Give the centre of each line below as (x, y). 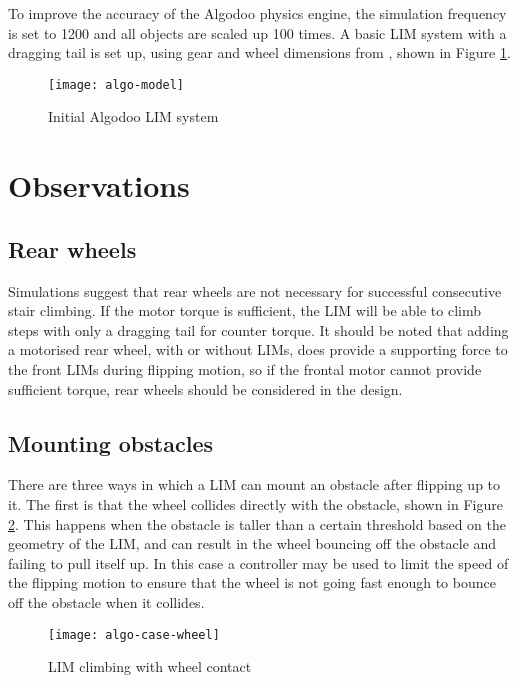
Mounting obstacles (110, 442)
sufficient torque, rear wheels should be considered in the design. (205, 388)
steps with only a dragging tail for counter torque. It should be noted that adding (258, 329)
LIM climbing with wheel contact (150, 666)
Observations (99, 185)
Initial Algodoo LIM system (133, 116)
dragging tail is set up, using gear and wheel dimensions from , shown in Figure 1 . (259, 52)
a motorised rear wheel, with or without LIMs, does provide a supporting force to (258, 349)
